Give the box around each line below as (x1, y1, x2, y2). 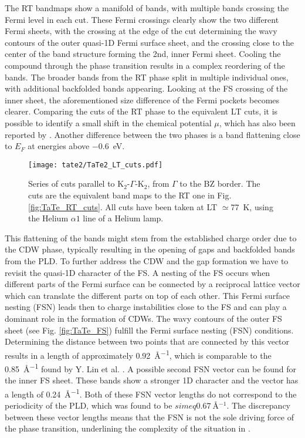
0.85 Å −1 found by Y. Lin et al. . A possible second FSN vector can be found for (5, 360, 297, 375)
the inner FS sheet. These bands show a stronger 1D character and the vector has (5, 374, 299, 386)
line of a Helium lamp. (83, 212, 164, 224)
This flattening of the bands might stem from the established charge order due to (5, 231, 297, 244)
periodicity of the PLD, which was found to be (5, 399, 172, 412)
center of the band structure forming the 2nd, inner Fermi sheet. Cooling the (5, 48, 281, 60)
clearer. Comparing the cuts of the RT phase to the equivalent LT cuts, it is (5, 105, 278, 117)
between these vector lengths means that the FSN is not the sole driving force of (5, 410, 294, 423)
